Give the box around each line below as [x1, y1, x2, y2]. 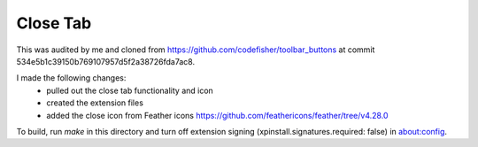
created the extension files [46, 97, 143, 108]
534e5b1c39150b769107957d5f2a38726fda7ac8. [16, 56, 195, 66]
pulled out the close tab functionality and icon [46, 85, 214, 96]
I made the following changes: [16, 73, 127, 83]
